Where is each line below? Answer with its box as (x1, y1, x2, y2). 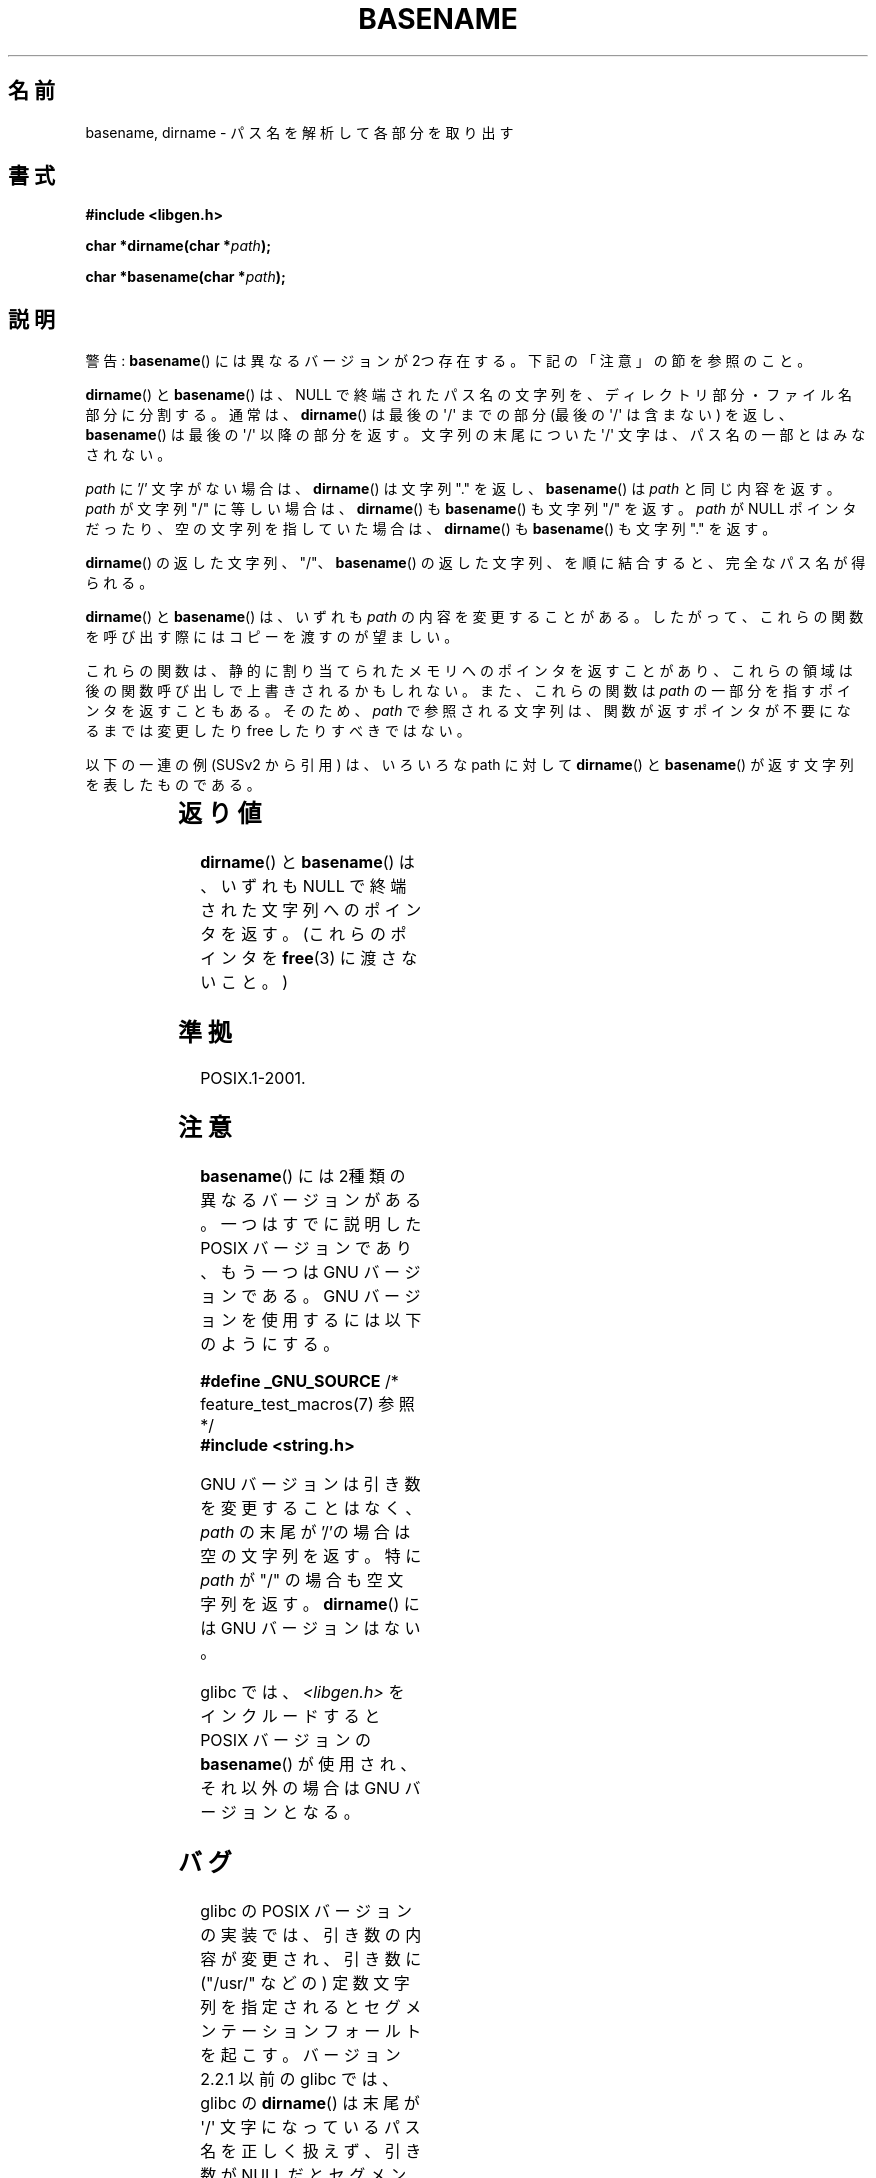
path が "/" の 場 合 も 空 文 (200, 1569, 404, 1590)
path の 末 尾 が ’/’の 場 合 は (200, 1521, 411, 1542)
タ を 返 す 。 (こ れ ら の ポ (200, 924, 407, 945)
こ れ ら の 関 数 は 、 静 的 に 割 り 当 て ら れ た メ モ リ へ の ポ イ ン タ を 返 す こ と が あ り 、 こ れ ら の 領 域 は (85, 662, 853, 680)
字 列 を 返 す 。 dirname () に (200, 1593, 420, 1614)
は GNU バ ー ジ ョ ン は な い (200, 1617, 421, 1638)
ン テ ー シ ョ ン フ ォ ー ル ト (200, 2020, 422, 2041)
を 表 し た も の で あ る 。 (85, 776, 261, 794)
